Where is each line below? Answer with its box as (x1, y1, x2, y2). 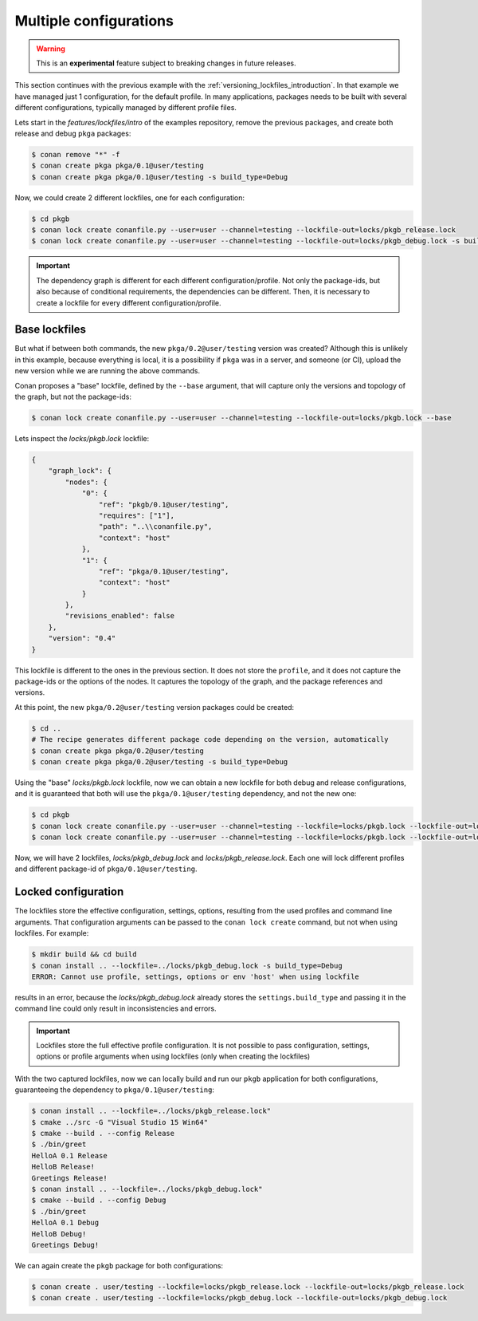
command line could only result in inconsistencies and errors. (14, 1004, 217, 1013)
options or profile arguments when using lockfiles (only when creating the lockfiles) (36, 1051, 311, 1061)
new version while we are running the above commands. (14, 366, 201, 376)
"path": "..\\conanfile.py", (98, 522, 213, 531)
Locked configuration (14, 885, 124, 899)
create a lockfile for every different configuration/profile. (36, 298, 221, 307)
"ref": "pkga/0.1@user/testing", (98, 566, 229, 576)
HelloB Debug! (31, 1229, 87, 1238)
